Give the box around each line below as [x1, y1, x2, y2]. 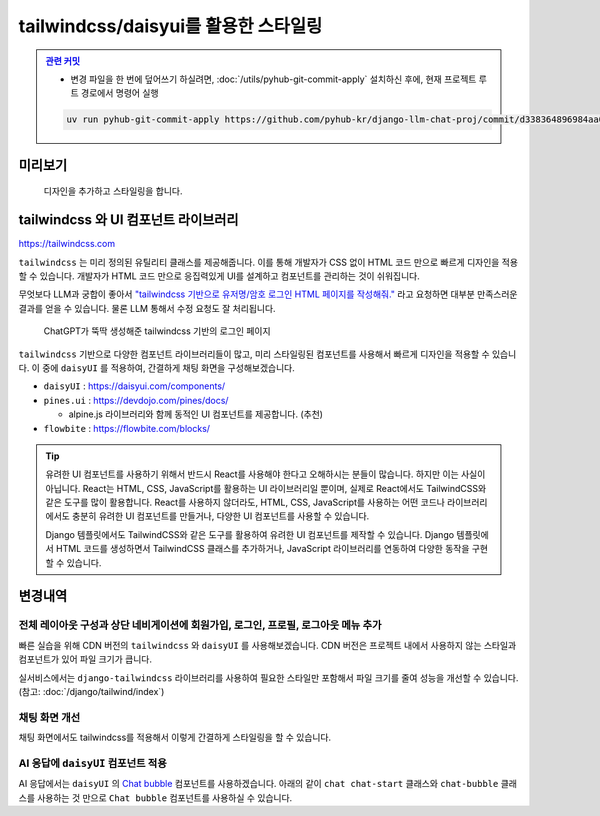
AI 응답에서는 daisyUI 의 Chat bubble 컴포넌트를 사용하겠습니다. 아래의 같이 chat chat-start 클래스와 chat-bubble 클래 [18, 778, 517, 790]
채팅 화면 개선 [18, 710, 81, 724]
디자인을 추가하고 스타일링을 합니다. [43, 185, 183, 197]
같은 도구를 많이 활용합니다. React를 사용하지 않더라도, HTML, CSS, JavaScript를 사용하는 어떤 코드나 [45, 496, 445, 509]
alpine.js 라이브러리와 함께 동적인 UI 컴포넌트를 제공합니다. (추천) [68, 408, 324, 420]
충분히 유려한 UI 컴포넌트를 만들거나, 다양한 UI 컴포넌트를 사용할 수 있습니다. [71, 510, 370, 522]
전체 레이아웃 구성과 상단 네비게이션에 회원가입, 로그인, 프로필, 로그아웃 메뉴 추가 [18, 618, 382, 632]
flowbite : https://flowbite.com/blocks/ [43, 422, 210, 434]
